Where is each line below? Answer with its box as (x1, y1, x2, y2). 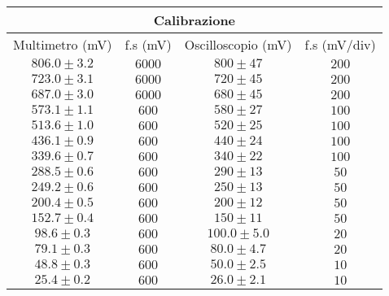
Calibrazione (153, 11, 236, 29)
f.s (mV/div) (304, 35, 376, 54)
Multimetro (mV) (13, 35, 112, 54)
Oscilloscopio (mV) (184, 35, 292, 54)
